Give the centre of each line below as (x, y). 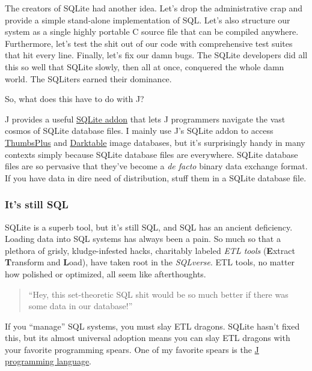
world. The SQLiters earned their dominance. (88, 78)
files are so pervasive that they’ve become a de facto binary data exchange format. (156, 166)
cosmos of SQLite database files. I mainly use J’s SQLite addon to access (139, 131)
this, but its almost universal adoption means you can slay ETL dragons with (148, 338)
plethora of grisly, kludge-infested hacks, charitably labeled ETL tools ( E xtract (150, 250)
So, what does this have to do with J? (75, 99)
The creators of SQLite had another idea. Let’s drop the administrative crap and (154, 8)
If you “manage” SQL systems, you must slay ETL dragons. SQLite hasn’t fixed (152, 326)
